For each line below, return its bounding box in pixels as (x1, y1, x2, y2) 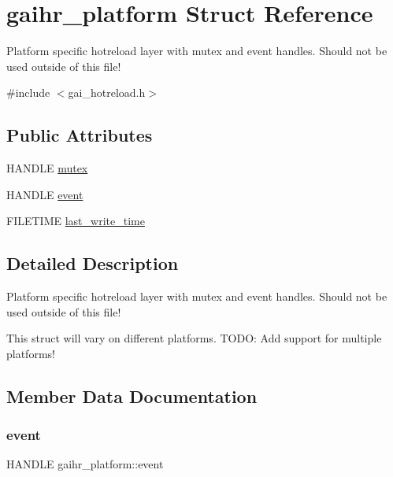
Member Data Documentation (6, 383, 258, 408)
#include (6, 84, 50, 101)
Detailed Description (6, 251, 179, 275)
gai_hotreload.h (68, 84, 146, 101)
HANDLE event (6, 186, 83, 202)
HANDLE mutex (6, 160, 88, 176)
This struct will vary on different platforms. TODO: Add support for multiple (6, 330, 382, 346)
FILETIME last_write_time (6, 213, 145, 229)
